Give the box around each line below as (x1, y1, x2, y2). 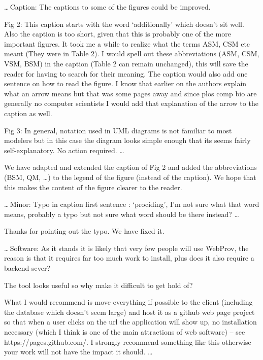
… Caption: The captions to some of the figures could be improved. (4, 2, 211, 12)
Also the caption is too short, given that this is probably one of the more (4, 28, 231, 39)
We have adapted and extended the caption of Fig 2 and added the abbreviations (4, 162, 257, 172)
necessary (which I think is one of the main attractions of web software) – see (4, 327, 245, 337)
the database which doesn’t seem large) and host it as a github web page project (4, 306, 255, 317)
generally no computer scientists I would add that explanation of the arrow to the (4, 98, 258, 109)
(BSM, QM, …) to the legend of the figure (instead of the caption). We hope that (4, 171, 256, 182)
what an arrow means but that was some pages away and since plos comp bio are (4, 88, 257, 98)
